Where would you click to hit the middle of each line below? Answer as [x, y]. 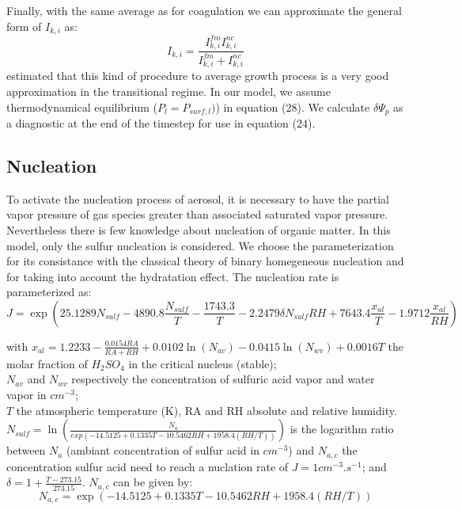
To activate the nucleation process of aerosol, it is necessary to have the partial [198, 198]
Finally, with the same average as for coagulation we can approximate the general [204, 10]
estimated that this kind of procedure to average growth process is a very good [198, 76]
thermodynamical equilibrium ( [82, 107]
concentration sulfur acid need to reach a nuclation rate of [148, 466]
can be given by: [153, 482]
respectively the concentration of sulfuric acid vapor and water [223, 379]
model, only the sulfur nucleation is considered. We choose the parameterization [200, 245]
